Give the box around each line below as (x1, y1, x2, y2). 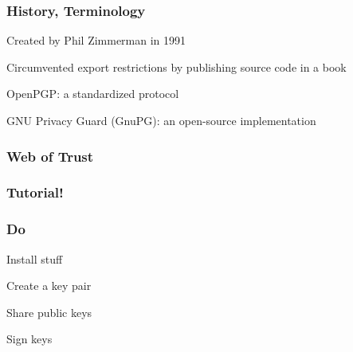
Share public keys (6, 303, 92, 320)
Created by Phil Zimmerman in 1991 (6, 32, 186, 49)
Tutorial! (6, 182, 64, 202)
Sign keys (6, 330, 53, 347)
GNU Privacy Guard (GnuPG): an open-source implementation (6, 112, 316, 128)
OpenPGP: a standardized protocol (6, 85, 179, 102)
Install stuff (6, 250, 63, 267)
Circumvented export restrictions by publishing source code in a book (6, 58, 347, 75)
